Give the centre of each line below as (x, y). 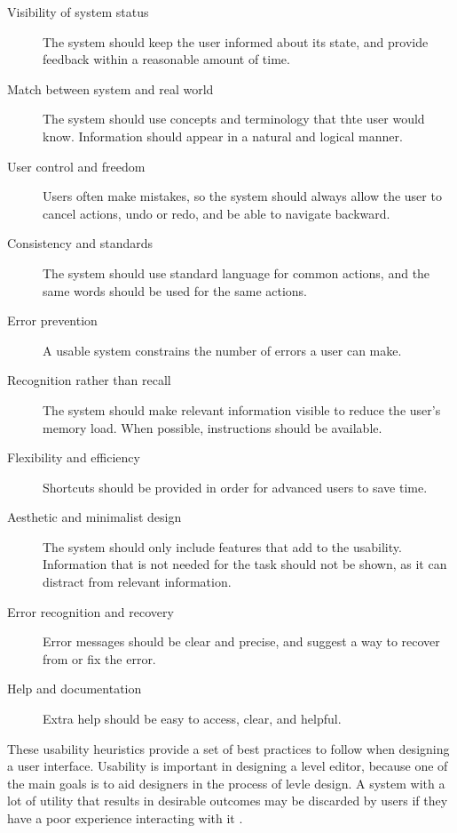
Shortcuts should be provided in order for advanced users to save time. (235, 487)
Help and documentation (75, 689)
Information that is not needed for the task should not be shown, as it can (245, 564)
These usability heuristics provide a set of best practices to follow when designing (228, 748)
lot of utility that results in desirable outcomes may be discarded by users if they (228, 801)
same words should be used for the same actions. (175, 290)
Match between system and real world (110, 88)
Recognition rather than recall (89, 380)
